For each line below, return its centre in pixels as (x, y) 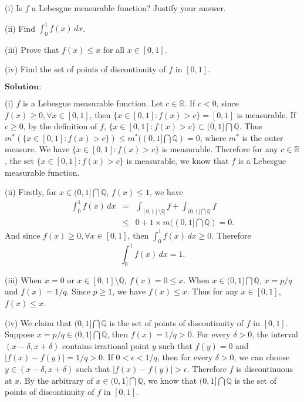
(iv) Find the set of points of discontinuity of (85, 69)
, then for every (185, 357)
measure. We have (37, 149)
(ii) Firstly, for (31, 192)
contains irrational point (106, 345)
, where (213, 137)
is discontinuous (265, 369)
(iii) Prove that (32, 49)
